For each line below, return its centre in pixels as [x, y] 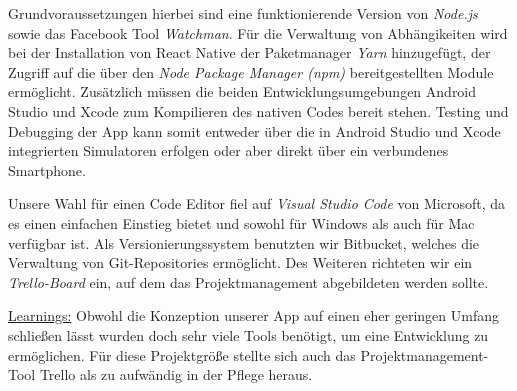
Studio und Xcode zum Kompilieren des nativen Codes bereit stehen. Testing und [258, 110]
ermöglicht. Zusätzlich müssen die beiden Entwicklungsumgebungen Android [242, 91]
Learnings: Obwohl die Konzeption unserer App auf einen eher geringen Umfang [253, 315]
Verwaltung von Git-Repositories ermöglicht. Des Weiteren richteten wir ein [240, 262]
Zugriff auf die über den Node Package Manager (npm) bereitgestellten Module [251, 71]
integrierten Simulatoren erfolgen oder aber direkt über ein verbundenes [228, 150]
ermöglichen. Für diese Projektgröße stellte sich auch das [182, 354]
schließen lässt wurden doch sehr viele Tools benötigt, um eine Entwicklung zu [248, 334]
